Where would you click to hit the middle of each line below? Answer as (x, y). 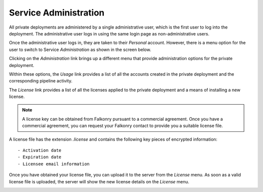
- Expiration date (40, 157)
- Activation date (40, 151)
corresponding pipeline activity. (41, 81)
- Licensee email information (54, 164)
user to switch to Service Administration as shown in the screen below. (80, 49)
